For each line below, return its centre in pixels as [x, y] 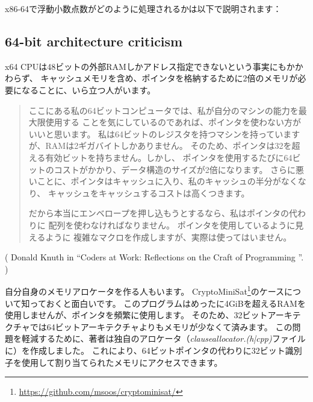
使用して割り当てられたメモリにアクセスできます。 [122, 362]
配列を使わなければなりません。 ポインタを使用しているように [172, 225]
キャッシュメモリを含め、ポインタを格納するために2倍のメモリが [169, 78]
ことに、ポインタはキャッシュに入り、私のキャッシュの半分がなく [167, 181]
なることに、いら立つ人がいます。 [88, 90]
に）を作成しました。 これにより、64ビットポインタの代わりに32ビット [145, 350]
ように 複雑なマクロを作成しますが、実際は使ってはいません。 [169, 237]
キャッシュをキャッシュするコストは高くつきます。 [149, 193]
